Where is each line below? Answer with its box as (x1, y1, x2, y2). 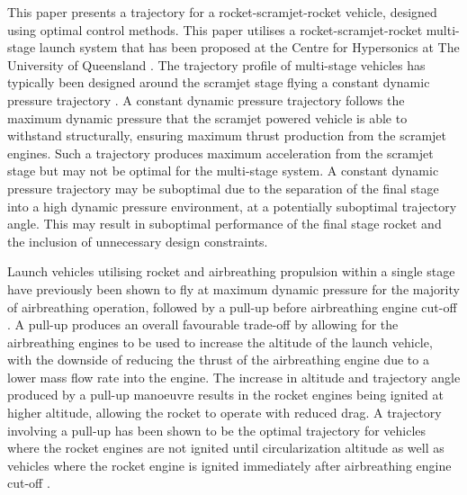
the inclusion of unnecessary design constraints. (7, 231, 268, 250)
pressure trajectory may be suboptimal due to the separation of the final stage (7, 178, 439, 197)
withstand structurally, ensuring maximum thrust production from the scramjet (7, 126, 446, 145)
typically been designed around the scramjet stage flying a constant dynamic (7, 73, 430, 92)
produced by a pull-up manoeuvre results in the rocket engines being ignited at (7, 385, 444, 404)
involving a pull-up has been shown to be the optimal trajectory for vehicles (7, 420, 427, 439)
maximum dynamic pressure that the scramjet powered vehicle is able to (7, 108, 408, 127)
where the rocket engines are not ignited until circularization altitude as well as (7, 438, 445, 457)
